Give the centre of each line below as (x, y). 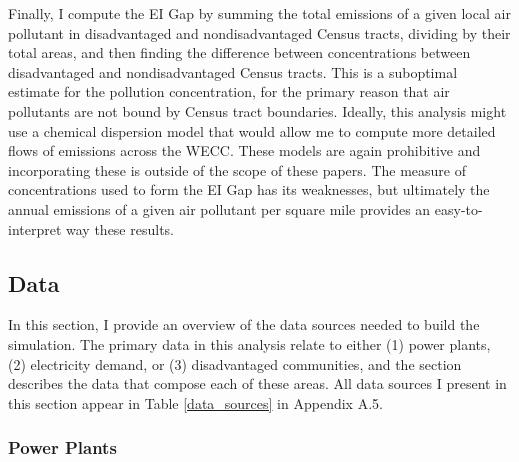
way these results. (120, 228)
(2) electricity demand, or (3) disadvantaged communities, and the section (235, 363)
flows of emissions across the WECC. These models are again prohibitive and (244, 150)
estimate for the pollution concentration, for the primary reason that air (229, 91)
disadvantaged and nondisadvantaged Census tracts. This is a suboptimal (233, 71)
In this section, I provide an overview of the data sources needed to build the (244, 324)
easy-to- (458, 208)
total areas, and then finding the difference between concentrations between (239, 52)
